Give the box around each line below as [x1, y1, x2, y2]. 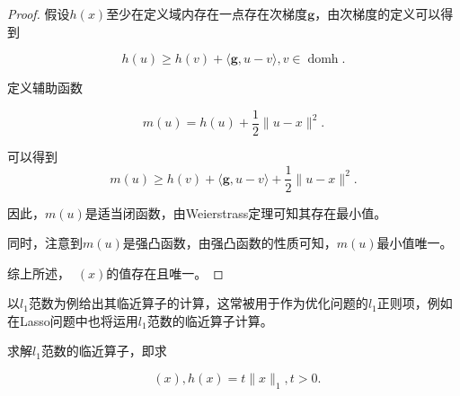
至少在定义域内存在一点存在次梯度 [106, 4, 308, 22]
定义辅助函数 [7, 78, 83, 97]
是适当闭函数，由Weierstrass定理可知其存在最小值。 [84, 203, 387, 222]
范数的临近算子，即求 [40, 341, 167, 360]
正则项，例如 [376, 294, 453, 312]
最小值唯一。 [376, 233, 453, 252]
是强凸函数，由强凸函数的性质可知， [122, 233, 337, 252]
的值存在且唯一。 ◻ [106, 263, 224, 282]
